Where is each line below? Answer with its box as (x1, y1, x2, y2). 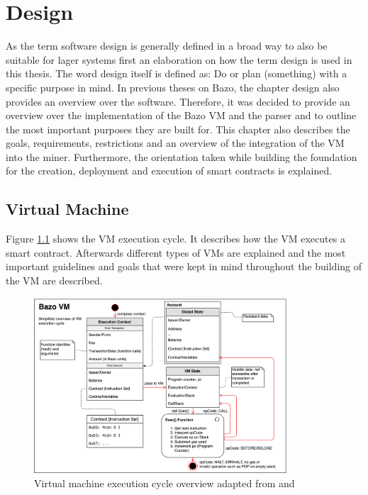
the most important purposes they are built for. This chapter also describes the (6, 121, 350, 136)
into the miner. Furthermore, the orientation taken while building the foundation (6, 149, 357, 164)
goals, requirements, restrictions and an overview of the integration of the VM (6, 135, 345, 150)
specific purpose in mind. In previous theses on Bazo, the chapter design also (6, 79, 340, 94)
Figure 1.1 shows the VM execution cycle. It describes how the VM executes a (6, 231, 345, 246)
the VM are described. (6, 273, 103, 288)
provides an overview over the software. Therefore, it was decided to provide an (6, 94, 350, 109)
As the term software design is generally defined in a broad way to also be (6, 38, 328, 53)
